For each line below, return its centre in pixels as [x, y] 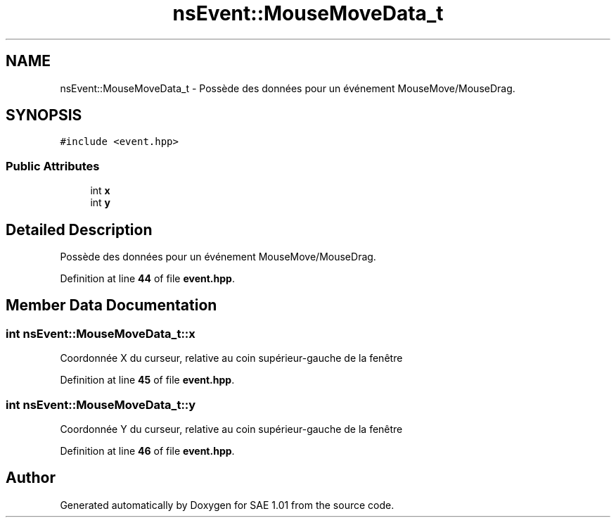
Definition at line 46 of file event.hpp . [147, 451]
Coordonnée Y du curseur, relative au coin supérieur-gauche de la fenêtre [231, 429]
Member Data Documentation [111, 305]
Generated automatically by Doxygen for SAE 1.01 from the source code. [227, 505]
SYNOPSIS [44, 115]
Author [31, 478]
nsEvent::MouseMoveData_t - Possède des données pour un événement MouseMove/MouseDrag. [288, 88]
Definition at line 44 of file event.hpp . [147, 279]
